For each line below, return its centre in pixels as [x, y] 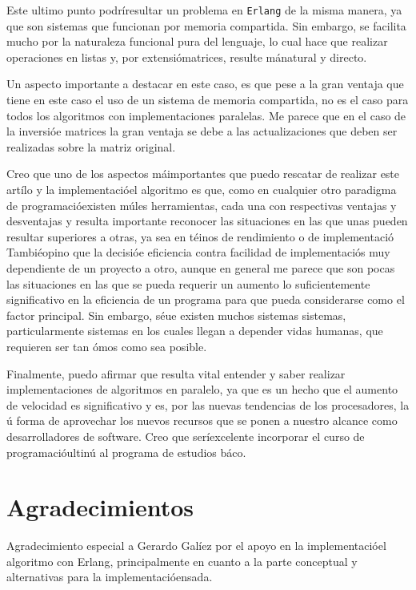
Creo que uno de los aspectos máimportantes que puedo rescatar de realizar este [203, 174]
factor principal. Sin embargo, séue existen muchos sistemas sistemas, [176, 315]
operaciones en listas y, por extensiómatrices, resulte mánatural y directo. [187, 57]
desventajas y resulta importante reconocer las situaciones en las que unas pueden [207, 221]
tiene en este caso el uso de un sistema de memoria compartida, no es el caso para [208, 100]
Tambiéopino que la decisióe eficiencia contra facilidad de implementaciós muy [198, 252]
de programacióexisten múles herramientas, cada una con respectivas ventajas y [202, 205]
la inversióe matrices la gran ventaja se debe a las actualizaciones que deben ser [202, 131]
